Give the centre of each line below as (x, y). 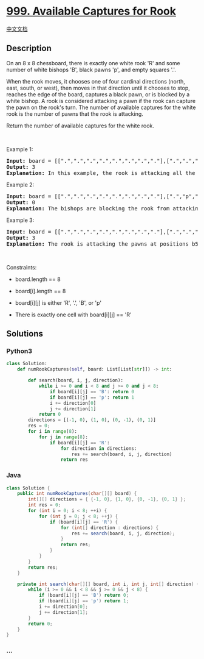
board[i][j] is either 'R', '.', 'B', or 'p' (58, 302)
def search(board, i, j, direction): (76, 380)
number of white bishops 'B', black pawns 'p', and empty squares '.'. (91, 69)
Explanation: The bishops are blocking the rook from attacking (104, 208)
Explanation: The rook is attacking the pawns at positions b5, (104, 244)
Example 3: (20, 220)
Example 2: (20, 185)
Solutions (25, 334)
